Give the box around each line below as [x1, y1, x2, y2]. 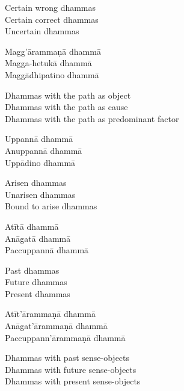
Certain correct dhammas [5, 13, 99, 25]
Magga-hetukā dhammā [5, 57, 92, 69]
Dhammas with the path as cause [5, 100, 128, 113]
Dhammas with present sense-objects [5, 375, 141, 387]
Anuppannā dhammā [5, 144, 82, 156]
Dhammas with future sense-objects [5, 363, 136, 375]
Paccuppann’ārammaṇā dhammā [5, 331, 126, 343]
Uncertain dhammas [5, 25, 79, 37]
